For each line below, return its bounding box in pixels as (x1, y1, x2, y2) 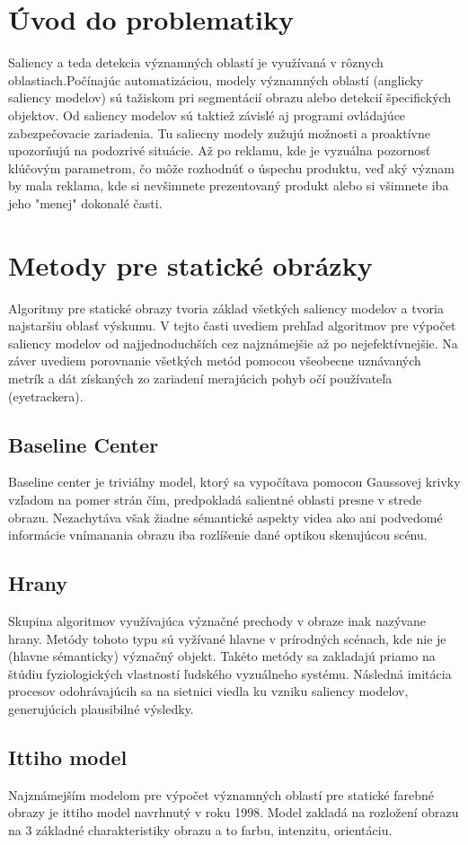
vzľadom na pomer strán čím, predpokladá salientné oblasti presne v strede (8, 489, 422, 508)
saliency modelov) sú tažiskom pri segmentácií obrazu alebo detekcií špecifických (8, 88, 452, 107)
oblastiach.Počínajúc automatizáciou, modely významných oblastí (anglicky (8, 70, 423, 89)
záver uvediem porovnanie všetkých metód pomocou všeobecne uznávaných (8, 351, 421, 370)
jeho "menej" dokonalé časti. (8, 193, 163, 212)
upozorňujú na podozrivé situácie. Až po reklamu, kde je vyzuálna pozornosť (8, 141, 431, 160)
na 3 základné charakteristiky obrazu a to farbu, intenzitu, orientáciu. (8, 820, 393, 839)
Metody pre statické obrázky (8, 246, 373, 283)
